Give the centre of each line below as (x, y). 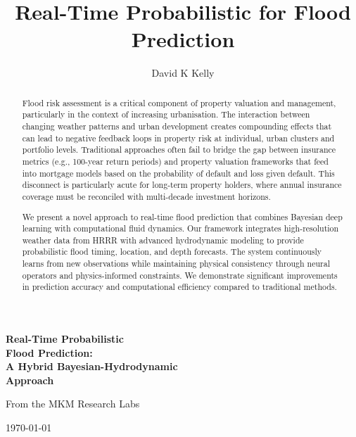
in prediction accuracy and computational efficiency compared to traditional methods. (179, 287)
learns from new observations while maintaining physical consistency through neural (176, 264)
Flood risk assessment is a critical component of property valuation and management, (179, 102)
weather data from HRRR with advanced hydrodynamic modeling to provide (163, 240)
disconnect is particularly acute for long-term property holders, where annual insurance (182, 185)
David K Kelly (183, 73)
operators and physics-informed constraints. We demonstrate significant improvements (180, 275)
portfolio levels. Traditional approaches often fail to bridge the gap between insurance (179, 150)
